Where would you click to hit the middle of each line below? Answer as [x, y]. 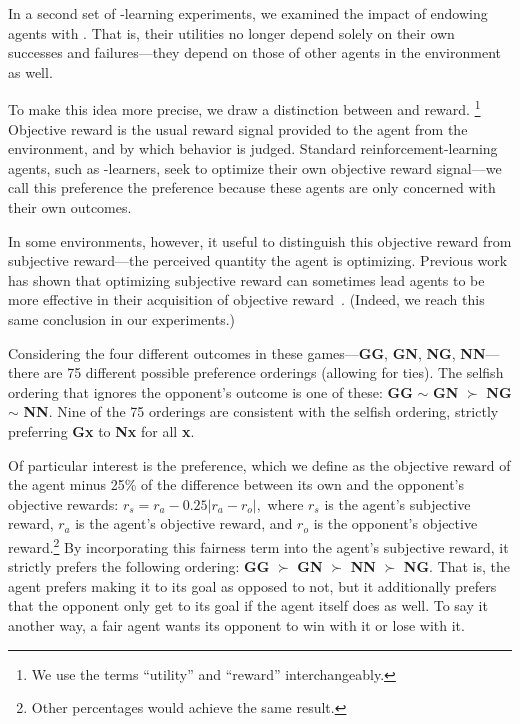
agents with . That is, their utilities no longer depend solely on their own [231, 32]
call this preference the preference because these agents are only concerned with [252, 187]
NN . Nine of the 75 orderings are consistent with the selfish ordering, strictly [261, 411]
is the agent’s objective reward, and [184, 523]
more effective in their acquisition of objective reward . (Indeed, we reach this [246, 299]
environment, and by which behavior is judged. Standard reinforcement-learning [253, 148]
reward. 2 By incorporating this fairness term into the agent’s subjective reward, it [258, 545]
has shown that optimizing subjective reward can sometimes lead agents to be [246, 279]
